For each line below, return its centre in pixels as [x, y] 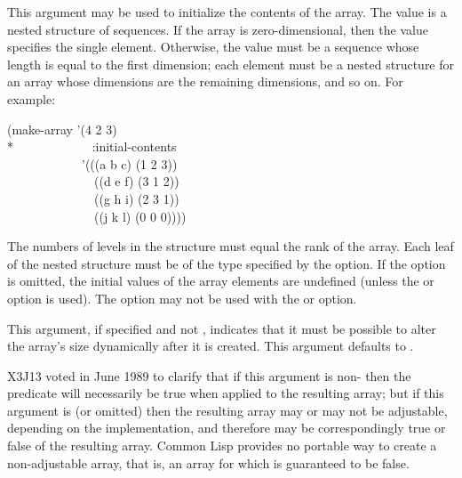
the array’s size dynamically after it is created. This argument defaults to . [211, 346]
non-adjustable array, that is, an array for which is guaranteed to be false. [208, 462]
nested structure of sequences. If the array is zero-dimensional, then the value [218, 29]
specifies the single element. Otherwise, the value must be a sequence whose [213, 47]
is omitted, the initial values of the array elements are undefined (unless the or [221, 281]
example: [32, 98]
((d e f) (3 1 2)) [136, 181]
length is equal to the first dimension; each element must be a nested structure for [231, 64]
